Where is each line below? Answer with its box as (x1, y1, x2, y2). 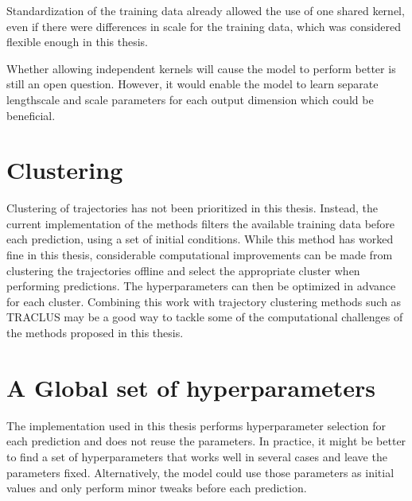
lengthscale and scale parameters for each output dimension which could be (6, 91, 374, 107)
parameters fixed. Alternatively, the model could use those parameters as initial (6, 464, 395, 480)
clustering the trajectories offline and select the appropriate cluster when (6, 262, 360, 278)
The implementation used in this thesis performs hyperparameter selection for (6, 417, 387, 433)
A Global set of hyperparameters (6, 371, 376, 403)
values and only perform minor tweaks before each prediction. (6, 480, 307, 496)
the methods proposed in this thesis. (6, 324, 184, 341)
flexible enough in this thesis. (6, 33, 148, 50)
